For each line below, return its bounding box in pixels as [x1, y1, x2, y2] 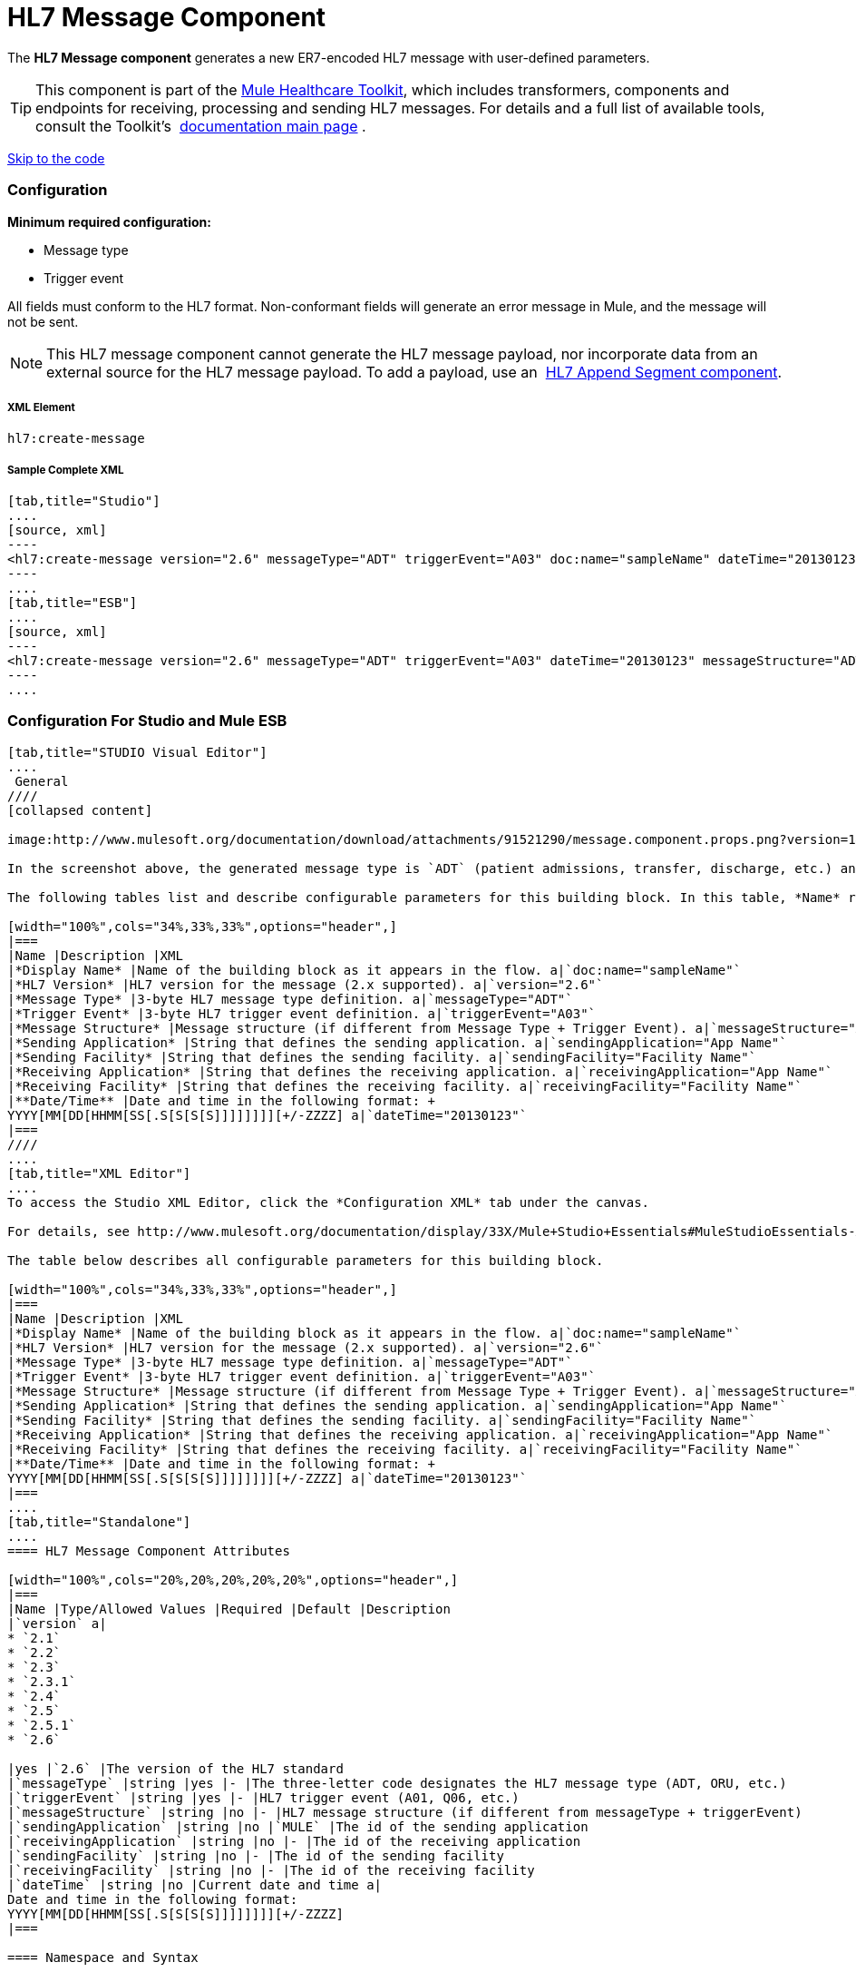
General [15, 773, 69, 789]
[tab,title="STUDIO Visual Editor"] [7, 744, 267, 760]
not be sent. [7, 313, 79, 329]
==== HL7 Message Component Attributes [7, 1543, 290, 1558]
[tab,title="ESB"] [7, 595, 138, 611]
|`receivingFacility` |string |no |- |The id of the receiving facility [7, 1862, 535, 1878]
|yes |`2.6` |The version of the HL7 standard [7, 1761, 344, 1776]
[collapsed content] [7, 802, 153, 818]
